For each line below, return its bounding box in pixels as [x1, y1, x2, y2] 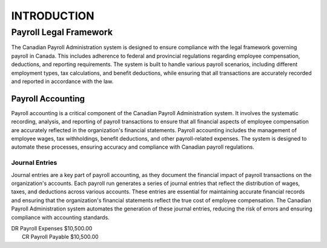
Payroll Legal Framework [11, 27, 113, 38]
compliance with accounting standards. [11, 213, 110, 221]
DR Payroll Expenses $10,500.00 [11, 224, 93, 232]
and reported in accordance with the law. [11, 78, 114, 85]
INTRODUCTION [11, 9, 94, 22]
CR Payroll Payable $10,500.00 [22, 233, 99, 241]
